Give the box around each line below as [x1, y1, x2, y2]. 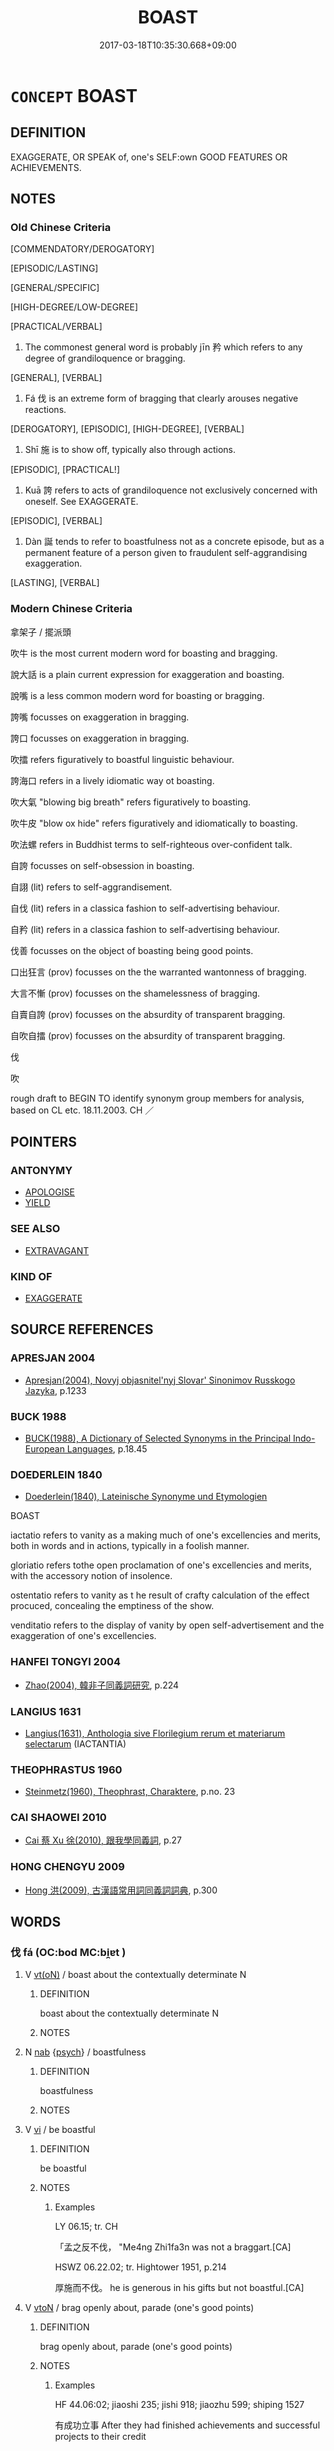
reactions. [24, 404, 67, 416]
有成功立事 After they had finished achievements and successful [54, 2419, 321, 2431]
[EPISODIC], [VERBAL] [10, 515, 103, 527]
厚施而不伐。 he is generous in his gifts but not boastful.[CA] [54, 2282, 305, 2294]
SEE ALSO [10, 1222, 61, 1236]
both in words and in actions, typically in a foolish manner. [10, 1540, 250, 1552]
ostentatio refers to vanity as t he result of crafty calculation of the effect [10, 1589, 310, 1601]
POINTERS [10, 1134, 78, 1151]
